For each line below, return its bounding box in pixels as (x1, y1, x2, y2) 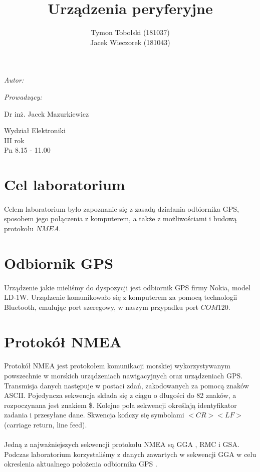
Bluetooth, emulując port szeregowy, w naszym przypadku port (4, 301, 198, 312)
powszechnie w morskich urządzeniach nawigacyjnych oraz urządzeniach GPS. (4, 370, 243, 380)
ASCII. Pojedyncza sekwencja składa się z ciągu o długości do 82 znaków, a (4, 390, 236, 400)
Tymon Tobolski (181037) (91, 27, 170, 38)
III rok (4, 135, 25, 145)
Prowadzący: (4, 91, 42, 102)
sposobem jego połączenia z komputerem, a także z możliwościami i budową (4, 213, 237, 224)
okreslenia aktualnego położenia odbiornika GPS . (4, 458, 157, 469)
